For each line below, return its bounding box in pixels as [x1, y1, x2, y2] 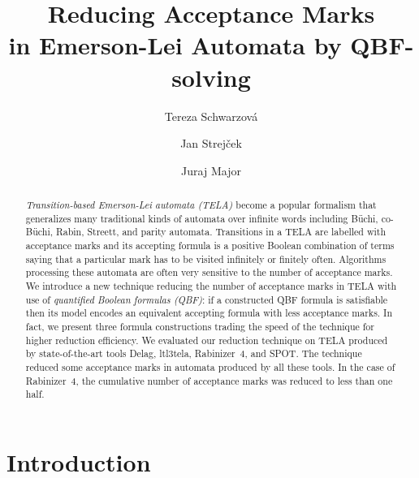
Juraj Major [181, 161, 241, 179]
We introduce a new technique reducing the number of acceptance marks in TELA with [25, 279, 397, 293]
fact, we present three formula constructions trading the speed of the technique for [25, 319, 374, 333]
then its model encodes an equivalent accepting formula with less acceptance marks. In [25, 306, 392, 320]
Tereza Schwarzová [164, 107, 258, 124]
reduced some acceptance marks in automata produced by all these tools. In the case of [25, 360, 395, 373]
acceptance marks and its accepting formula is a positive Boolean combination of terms [25, 239, 395, 252]
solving [171, 60, 251, 93]
